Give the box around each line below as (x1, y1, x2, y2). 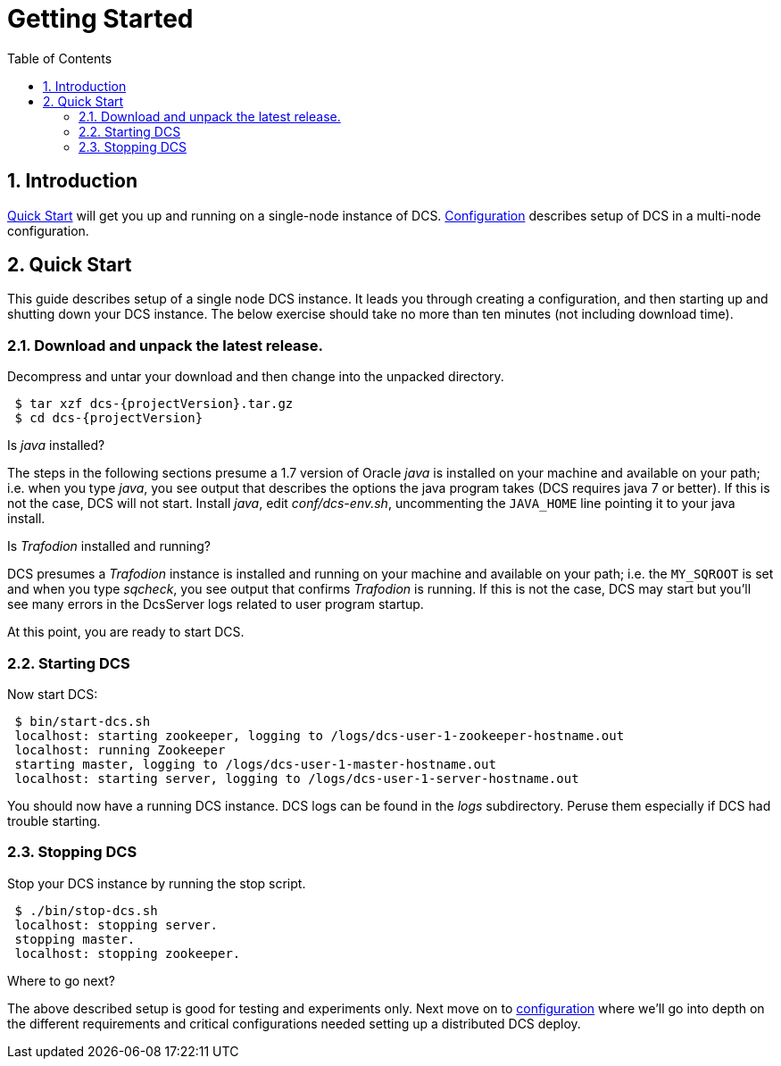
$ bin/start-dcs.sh (14, 713, 151, 729)
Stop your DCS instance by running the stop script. (7, 875, 306, 891)
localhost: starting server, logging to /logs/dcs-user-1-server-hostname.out (14, 770, 579, 786)
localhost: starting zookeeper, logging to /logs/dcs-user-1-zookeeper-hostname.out (14, 728, 625, 743)
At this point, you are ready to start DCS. (7, 624, 245, 640)
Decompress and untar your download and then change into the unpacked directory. (7, 369, 504, 385)
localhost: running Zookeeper (14, 742, 226, 757)
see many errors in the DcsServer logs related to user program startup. (7, 596, 424, 612)
